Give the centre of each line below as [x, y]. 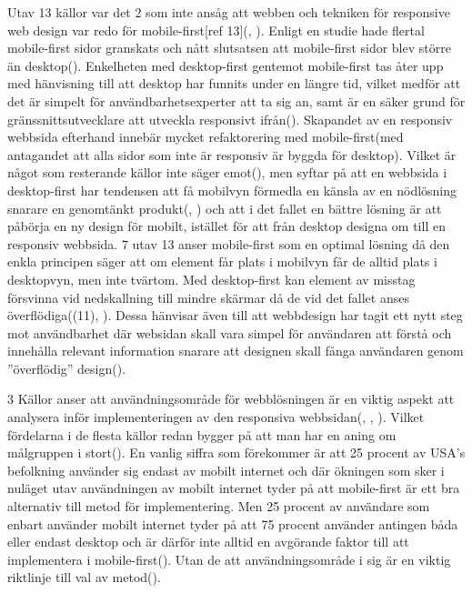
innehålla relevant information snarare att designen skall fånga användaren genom [236, 351]
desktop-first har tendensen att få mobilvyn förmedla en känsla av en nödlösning [232, 190]
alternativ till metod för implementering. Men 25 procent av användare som [219, 506]
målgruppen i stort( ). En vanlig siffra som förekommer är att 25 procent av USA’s [236, 452]
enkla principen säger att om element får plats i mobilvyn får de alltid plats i [222, 261]
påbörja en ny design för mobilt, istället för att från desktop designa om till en [226, 226]
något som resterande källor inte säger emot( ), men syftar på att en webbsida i [227, 172]
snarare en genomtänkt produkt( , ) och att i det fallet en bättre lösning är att [225, 208]
